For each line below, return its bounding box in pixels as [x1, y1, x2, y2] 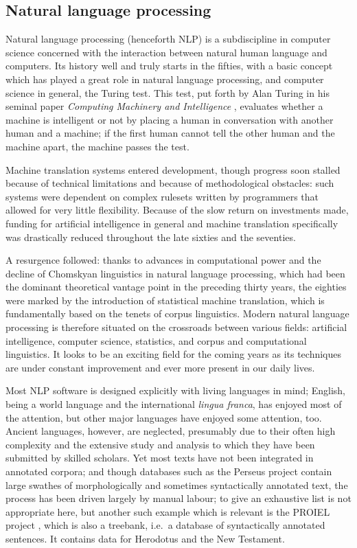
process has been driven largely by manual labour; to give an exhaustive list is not [5, 491, 352, 505]
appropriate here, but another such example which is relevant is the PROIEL [5, 504, 330, 518]
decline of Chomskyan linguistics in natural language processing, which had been [5, 266, 345, 280]
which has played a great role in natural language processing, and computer [5, 71, 324, 86]
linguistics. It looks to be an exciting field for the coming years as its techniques [5, 347, 342, 361]
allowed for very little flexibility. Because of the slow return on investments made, [5, 203, 349, 217]
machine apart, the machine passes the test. [5, 139, 189, 153]
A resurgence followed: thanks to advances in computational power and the [5, 253, 321, 267]
